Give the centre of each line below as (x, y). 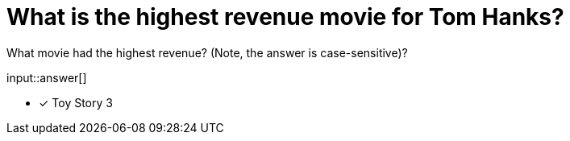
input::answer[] (47, 77)
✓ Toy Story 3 (76, 102)
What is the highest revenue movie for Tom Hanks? (285, 17)
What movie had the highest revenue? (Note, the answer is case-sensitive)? (207, 52)
